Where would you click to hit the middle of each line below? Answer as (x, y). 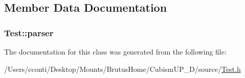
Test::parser (29, 32)
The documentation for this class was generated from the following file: (115, 51)
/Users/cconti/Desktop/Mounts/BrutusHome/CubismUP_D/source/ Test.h (122, 69)
